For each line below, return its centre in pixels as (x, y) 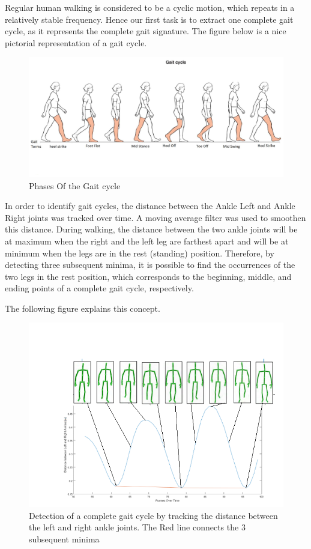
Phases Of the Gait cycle (75, 185)
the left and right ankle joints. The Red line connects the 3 (137, 527)
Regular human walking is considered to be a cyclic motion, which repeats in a (150, 7)
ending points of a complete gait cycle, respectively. (99, 288)
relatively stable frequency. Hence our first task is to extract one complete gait (149, 19)
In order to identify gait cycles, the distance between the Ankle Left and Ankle (150, 206)
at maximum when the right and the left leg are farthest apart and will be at (147, 241)
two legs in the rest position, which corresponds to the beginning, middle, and (148, 276)
